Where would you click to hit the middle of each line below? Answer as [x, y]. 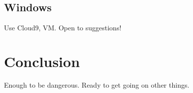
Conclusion [42, 61]
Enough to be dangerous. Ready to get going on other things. [97, 84]
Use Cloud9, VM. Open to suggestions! [63, 28]
